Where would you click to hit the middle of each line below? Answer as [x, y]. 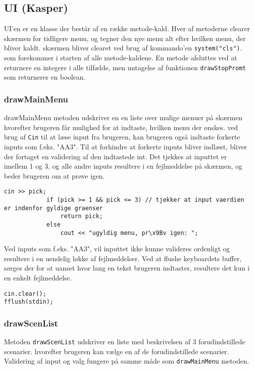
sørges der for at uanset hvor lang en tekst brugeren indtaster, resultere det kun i [127, 268]
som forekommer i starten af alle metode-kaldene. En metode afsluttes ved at [121, 58]
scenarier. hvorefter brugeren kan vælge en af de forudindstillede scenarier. [116, 351]
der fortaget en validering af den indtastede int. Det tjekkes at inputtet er [116, 156]
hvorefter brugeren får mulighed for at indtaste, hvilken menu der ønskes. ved [121, 127]
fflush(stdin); [29, 302]
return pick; [82, 216]
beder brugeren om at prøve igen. [54, 175]
